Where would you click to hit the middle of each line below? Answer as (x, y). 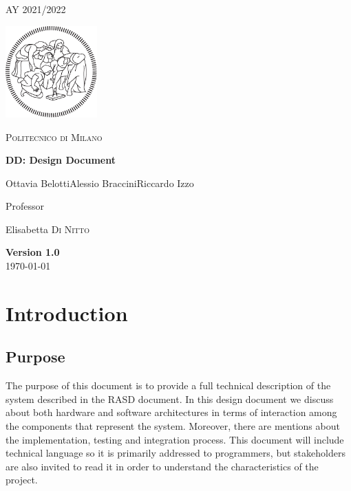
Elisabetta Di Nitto (48, 229)
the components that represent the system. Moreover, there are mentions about (173, 426)
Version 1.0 (33, 252)
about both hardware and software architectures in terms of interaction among (171, 412)
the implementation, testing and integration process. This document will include (175, 439)
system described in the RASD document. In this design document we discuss (170, 399)
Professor (25, 206)
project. (22, 480)
